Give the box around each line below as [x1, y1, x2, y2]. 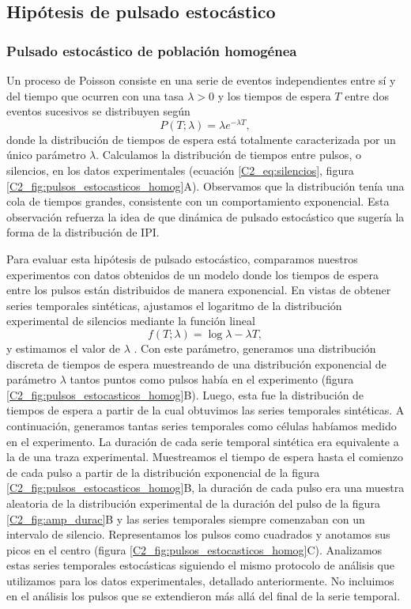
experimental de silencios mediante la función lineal [6, 312, 255, 329]
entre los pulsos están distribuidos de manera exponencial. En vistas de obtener [6, 282, 391, 298]
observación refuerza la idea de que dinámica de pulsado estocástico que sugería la [6, 208, 405, 225]
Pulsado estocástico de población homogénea [6, 40, 297, 60]
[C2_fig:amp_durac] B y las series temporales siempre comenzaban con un [6, 510, 365, 527]
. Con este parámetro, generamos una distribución [134, 339, 376, 356]
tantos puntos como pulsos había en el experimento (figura [70, 371, 354, 388]
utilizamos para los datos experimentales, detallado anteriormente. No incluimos [6, 572, 394, 588]
